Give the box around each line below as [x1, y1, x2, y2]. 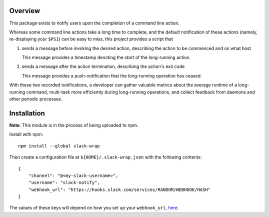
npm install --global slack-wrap [18, 143, 100, 148]
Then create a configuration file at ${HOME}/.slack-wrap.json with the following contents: [9, 154, 202, 160]
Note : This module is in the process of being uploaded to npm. [9, 122, 138, 128]
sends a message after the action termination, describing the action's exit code [21, 63, 185, 69]
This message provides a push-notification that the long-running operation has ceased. [21, 72, 202, 78]
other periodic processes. [9, 96, 62, 102]
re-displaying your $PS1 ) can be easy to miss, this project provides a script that [9, 36, 173, 42]
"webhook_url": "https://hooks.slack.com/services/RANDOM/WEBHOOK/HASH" [28, 186, 211, 192]
